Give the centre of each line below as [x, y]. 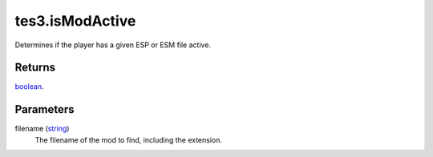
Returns [35, 68]
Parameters [45, 109]
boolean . [29, 87]
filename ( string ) [42, 129]
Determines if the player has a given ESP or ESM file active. [113, 45]
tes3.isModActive [75, 21]
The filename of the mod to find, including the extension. [129, 139]
